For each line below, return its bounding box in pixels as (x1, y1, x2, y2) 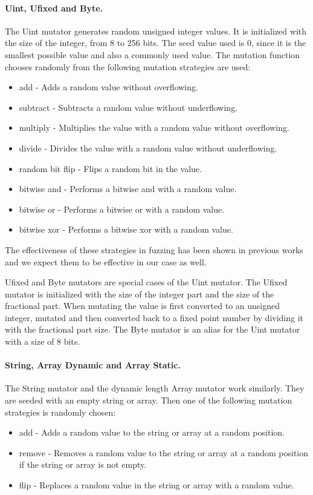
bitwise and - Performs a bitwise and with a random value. (19, 182, 237, 195)
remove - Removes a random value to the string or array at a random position (19, 446, 309, 459)
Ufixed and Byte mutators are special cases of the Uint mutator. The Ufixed (5, 276, 288, 288)
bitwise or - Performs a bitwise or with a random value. (19, 202, 225, 215)
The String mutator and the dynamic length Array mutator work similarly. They (5, 382, 305, 394)
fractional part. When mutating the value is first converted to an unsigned (5, 299, 280, 312)
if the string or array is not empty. (19, 458, 147, 471)
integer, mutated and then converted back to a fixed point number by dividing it (5, 311, 304, 324)
